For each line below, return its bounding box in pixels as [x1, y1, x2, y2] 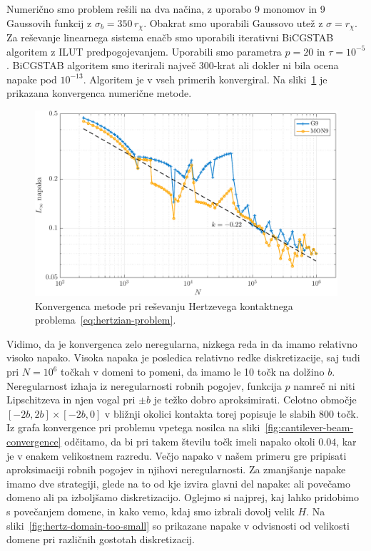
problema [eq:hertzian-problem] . [35, 312, 176, 327]
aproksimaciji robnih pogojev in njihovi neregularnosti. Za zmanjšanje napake [6, 462, 346, 477]
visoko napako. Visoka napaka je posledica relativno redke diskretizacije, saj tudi [6, 350, 360, 365]
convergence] [6, 433, 61, 448]
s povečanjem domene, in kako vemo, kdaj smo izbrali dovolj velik [6, 503, 295, 518]
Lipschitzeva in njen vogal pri [6, 392, 136, 407]
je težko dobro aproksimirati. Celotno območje [153, 392, 357, 407]
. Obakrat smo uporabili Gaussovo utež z [143, 15, 323, 30]
